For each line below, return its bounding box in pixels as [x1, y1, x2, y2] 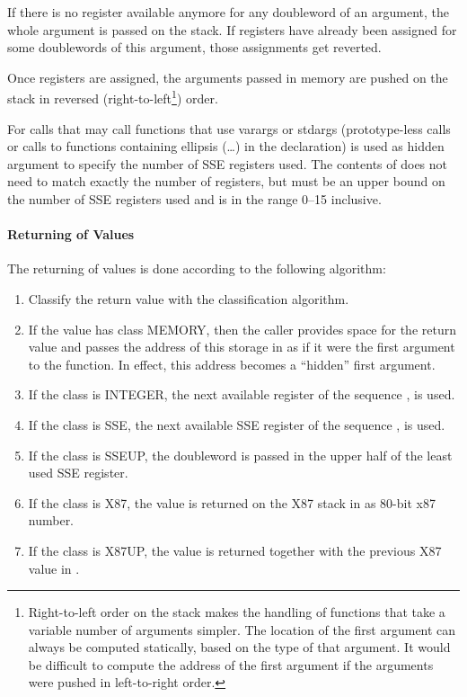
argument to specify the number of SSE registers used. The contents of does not [7, 154, 448, 173]
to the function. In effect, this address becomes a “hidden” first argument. [28, 354, 436, 373]
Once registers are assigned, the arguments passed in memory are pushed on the [7, 67, 448, 86]
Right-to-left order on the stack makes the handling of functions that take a [28, 603, 445, 621]
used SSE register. [28, 463, 128, 482]
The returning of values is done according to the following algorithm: [7, 259, 386, 278]
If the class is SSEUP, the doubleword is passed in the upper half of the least [28, 445, 453, 464]
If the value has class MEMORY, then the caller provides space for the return [28, 319, 456, 338]
